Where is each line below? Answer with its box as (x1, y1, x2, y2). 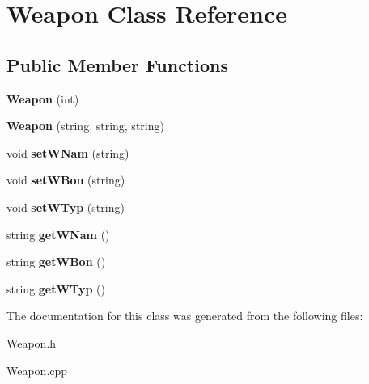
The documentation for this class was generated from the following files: (6, 307, 363, 324)
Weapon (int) (6, 90, 79, 107)
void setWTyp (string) (6, 198, 125, 215)
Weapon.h (6, 334, 57, 351)
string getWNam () (6, 226, 110, 243)
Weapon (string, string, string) (6, 117, 164, 134)
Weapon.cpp (6, 361, 68, 378)
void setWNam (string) (6, 144, 129, 161)
